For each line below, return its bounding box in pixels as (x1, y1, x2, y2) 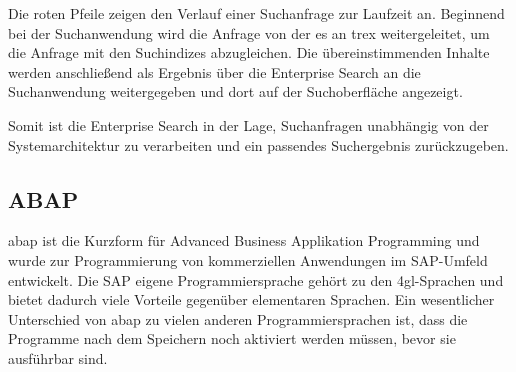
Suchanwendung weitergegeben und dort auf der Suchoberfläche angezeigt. (8, 81, 463, 102)
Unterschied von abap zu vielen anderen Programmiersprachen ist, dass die (8, 308, 468, 329)
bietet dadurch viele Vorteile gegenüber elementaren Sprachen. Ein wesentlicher (8, 289, 495, 310)
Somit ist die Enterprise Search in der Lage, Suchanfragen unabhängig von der (8, 114, 489, 135)
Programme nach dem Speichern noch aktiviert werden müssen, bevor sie (8, 328, 456, 349)
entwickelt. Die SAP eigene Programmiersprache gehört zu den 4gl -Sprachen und (8, 269, 504, 290)
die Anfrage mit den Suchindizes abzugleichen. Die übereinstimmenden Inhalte (8, 42, 490, 63)
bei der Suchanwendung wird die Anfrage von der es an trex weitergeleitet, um (8, 22, 490, 43)
